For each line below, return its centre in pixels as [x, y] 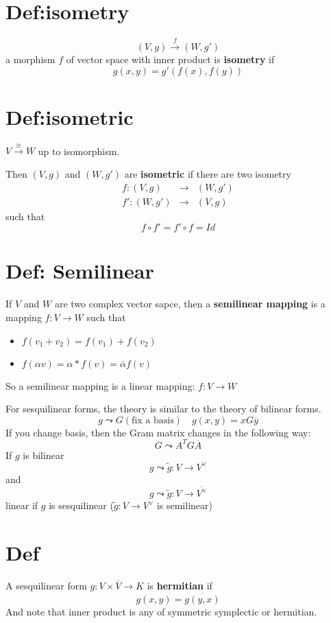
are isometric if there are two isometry [208, 174]
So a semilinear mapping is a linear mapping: [100, 385]
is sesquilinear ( [81, 505]
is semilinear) [184, 505]
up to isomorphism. [79, 151]
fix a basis [153, 420]
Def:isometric [70, 116]
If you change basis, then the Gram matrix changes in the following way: [158, 432]
